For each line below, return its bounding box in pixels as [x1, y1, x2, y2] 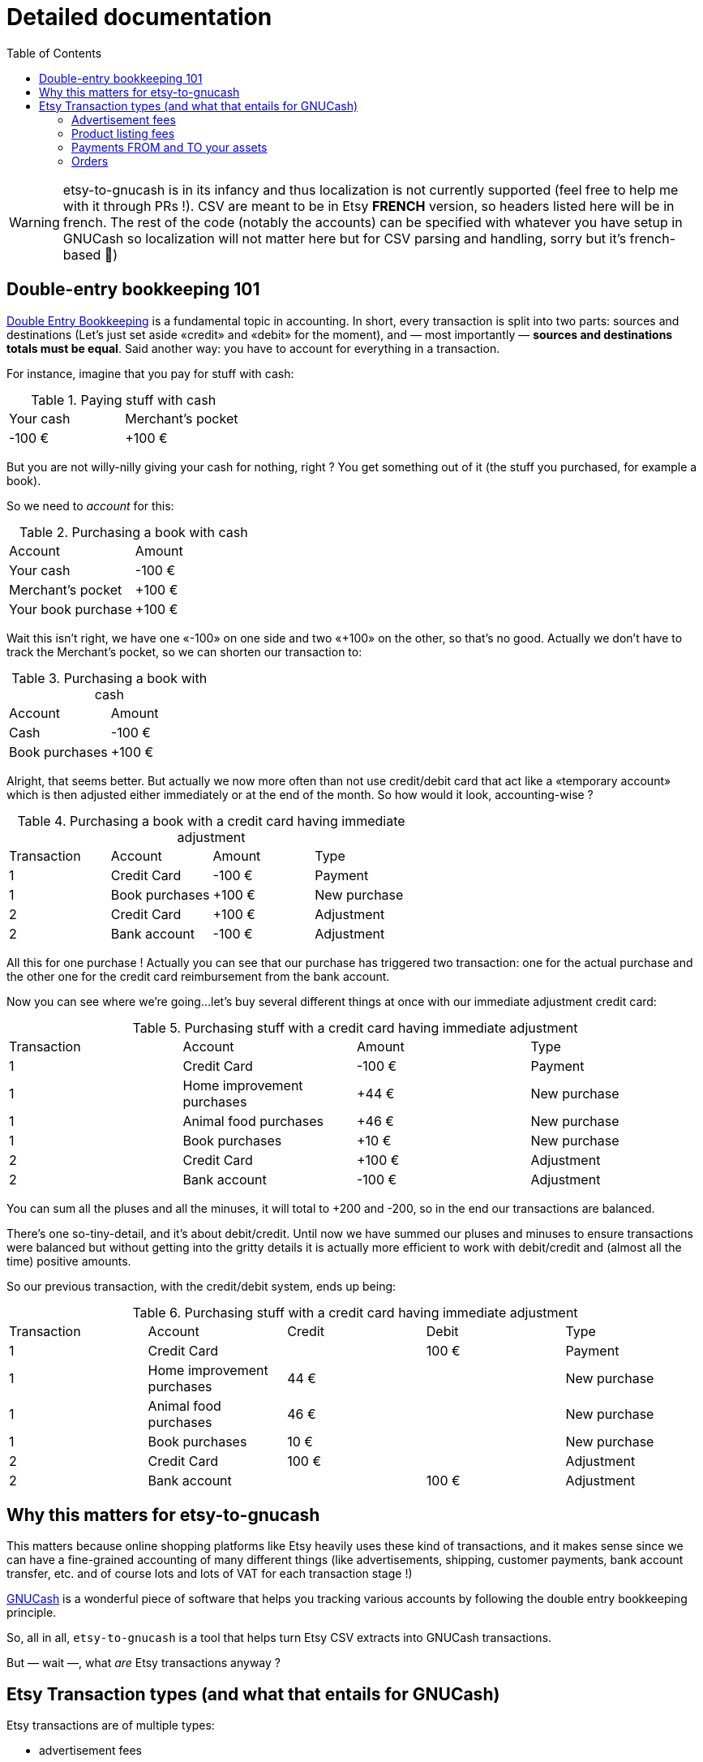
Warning [9, 213, 60, 230]
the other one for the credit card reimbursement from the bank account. [6, 969, 390, 983]
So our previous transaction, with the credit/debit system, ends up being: [6, 1279, 397, 1293]
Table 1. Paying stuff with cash [31, 391, 216, 408]
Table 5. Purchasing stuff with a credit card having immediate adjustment [132, 1019, 578, 1036]
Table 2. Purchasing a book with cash [19, 523, 248, 540]
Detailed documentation [6, 3, 272, 31]
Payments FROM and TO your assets [71, 140, 268, 154]
